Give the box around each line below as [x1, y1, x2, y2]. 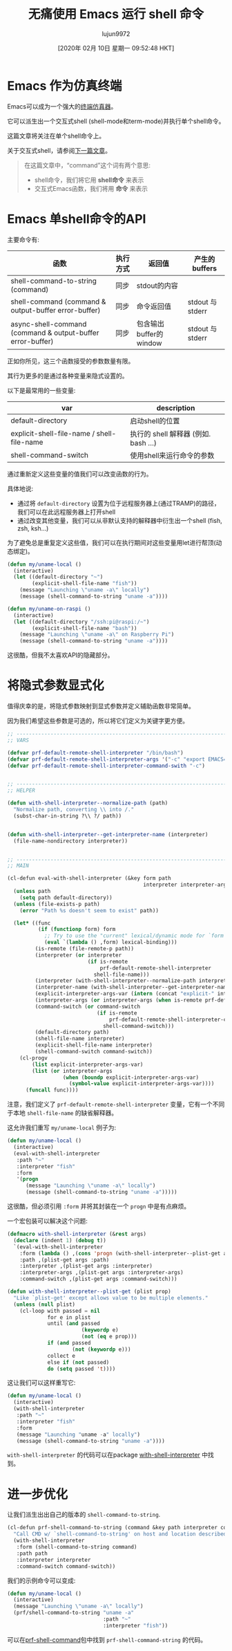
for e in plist [47, 1313, 91, 1321]
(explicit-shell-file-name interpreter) [35, 1042, 153, 1049]
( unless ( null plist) [13, 1301, 76, 1308]
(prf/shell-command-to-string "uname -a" [13, 1610, 135, 1616]
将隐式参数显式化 [7, 678, 105, 694]
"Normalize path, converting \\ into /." [13, 806, 135, 813]
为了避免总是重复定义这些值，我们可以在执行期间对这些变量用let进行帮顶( [7, 538, 216, 546]
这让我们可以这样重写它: [7, 1378, 76, 1387]
